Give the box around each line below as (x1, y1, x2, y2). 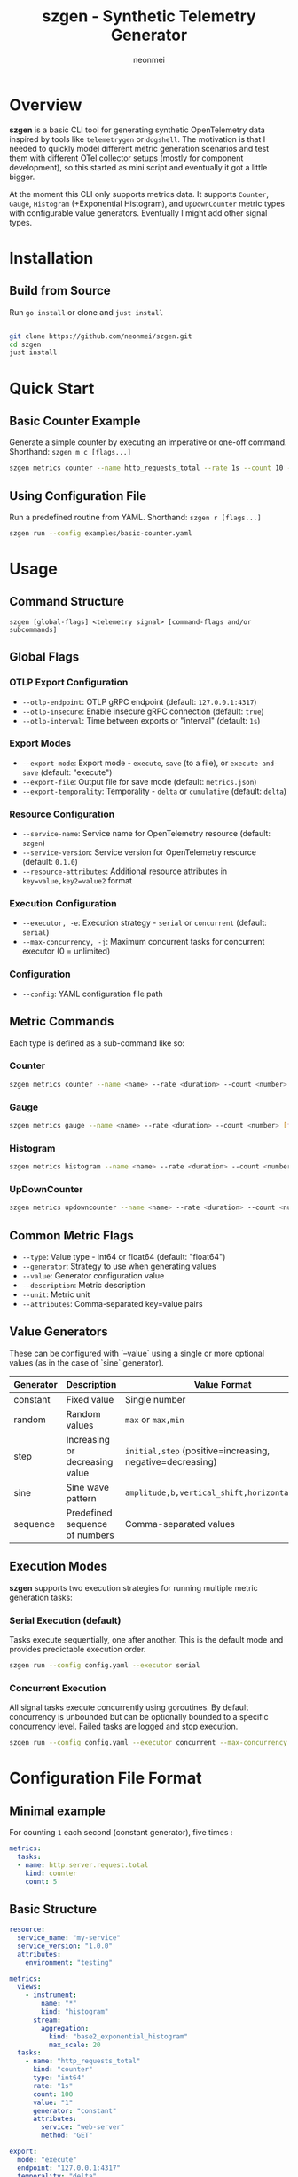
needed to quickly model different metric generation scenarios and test (9, 143, 270, 154)
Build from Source (9, 283, 111, 298)
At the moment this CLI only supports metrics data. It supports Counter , (9, 188, 269, 199)
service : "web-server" (41, 2123, 125, 2132)
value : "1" (32, 2098, 74, 2107)
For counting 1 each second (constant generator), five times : (9, 1827, 233, 1838)
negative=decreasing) (125, 1455, 217, 1468)
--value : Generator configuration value (21, 1271, 165, 1281)
